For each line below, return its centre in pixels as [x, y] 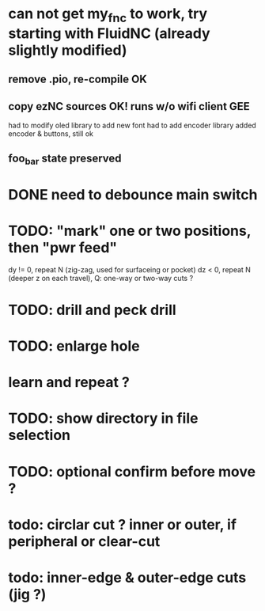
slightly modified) [68, 50]
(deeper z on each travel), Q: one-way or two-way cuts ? [101, 278]
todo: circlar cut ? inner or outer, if [123, 524]
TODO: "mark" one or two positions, [130, 231]
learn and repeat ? [69, 383]
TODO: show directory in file [103, 418]
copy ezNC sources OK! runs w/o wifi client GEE [129, 106]
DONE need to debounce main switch [133, 194]
